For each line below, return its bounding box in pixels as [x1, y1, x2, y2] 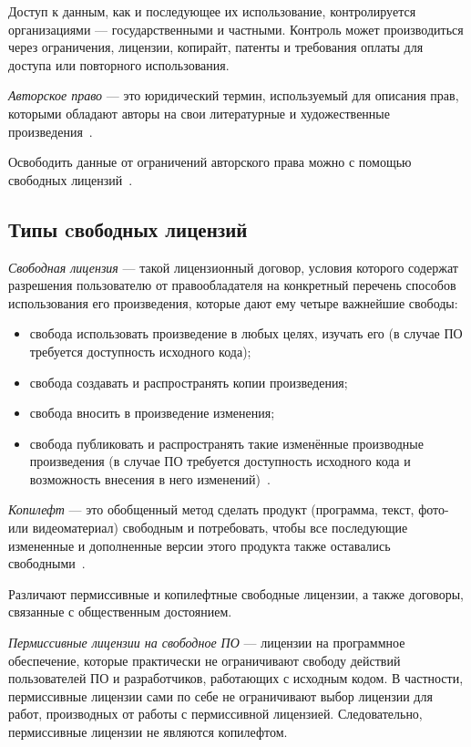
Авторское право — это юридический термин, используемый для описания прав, [8, 86, 459, 105]
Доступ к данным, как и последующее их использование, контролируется [8, 2, 416, 20]
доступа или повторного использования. [8, 55, 230, 74]
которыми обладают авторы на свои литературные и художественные [8, 103, 390, 122]
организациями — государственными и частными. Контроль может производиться [8, 19, 464, 38]
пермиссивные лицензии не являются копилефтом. [8, 722, 288, 742]
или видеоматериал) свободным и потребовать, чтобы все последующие [8, 518, 408, 537]
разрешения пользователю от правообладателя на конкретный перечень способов [8, 275, 456, 295]
